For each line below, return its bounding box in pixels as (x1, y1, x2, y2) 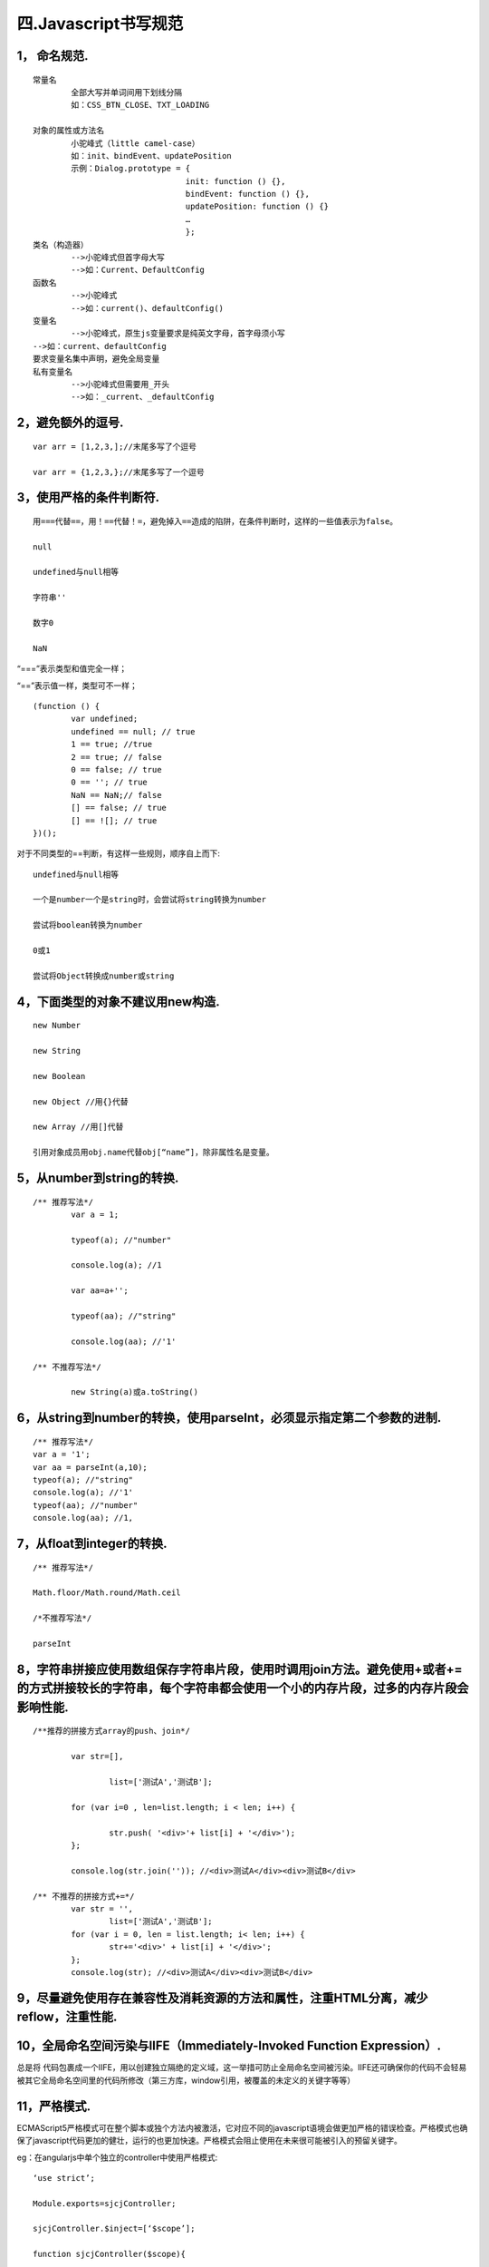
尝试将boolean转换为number (33, 920, 143, 930)
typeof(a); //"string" (33, 1474, 134, 1484)
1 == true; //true (71, 739, 153, 750)
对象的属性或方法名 (33, 125, 104, 136)
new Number (33, 1020, 81, 1031)
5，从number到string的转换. (16, 1170, 179, 1185)
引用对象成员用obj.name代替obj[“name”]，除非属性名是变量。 (33, 1147, 275, 1158)
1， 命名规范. (16, 48, 90, 63)
